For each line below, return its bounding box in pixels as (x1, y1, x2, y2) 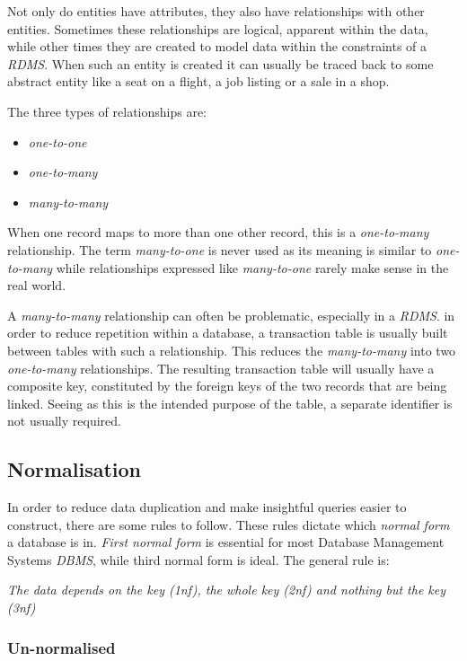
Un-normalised (7, 636, 116, 658)
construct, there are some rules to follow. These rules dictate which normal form (7, 515, 450, 533)
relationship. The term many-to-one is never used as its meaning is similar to (7, 240, 432, 259)
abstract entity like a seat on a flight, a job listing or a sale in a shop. (7, 72, 390, 91)
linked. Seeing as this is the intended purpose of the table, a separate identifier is (7, 393, 453, 412)
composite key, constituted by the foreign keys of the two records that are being (7, 376, 447, 395)
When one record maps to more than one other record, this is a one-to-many (7, 223, 429, 242)
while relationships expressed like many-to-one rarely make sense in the (56, 258, 449, 277)
